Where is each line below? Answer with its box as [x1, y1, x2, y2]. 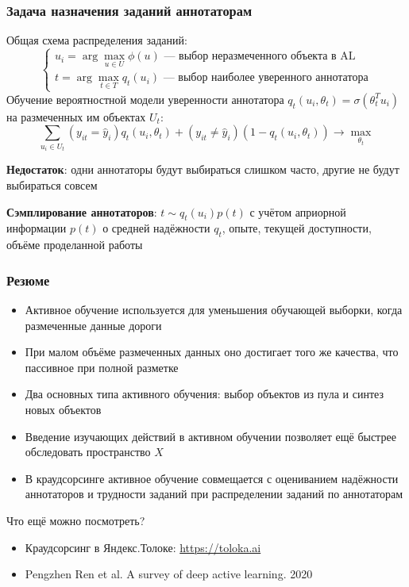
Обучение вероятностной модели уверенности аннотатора [6, 90, 284, 107]
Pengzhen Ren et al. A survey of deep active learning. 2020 [25, 566, 313, 582]
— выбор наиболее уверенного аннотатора [163, 72, 368, 84]
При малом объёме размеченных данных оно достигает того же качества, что [25, 343, 399, 360]
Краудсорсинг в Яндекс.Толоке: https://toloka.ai [25, 539, 261, 555]
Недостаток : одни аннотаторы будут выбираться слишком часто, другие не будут [6, 161, 399, 178]
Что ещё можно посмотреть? [6, 512, 145, 528]
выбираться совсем [6, 176, 98, 193]
